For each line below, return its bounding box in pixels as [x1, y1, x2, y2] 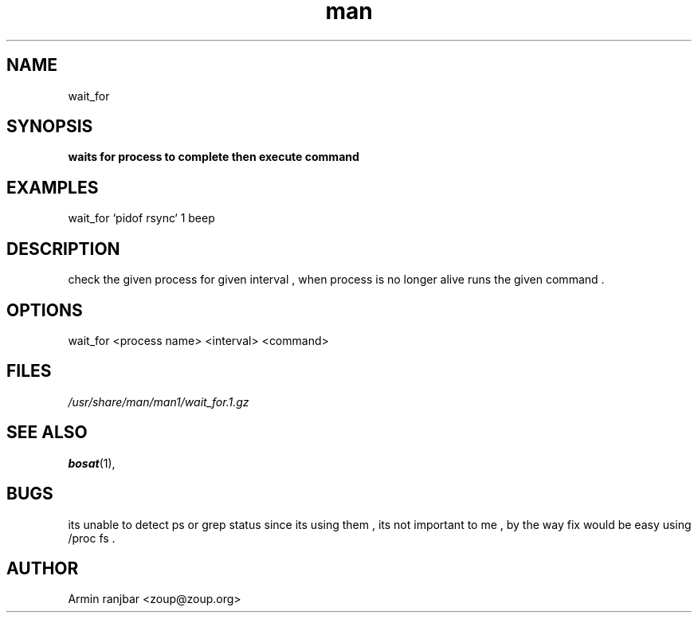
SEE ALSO [6, 422, 88, 443]
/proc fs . [68, 531, 116, 545]
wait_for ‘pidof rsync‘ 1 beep [68, 211, 215, 225]
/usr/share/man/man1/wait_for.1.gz [68, 394, 249, 409]
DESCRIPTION [6, 238, 120, 259]
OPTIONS [6, 300, 83, 320]
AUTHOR [6, 558, 79, 578]
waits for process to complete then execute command [68, 150, 359, 164]
